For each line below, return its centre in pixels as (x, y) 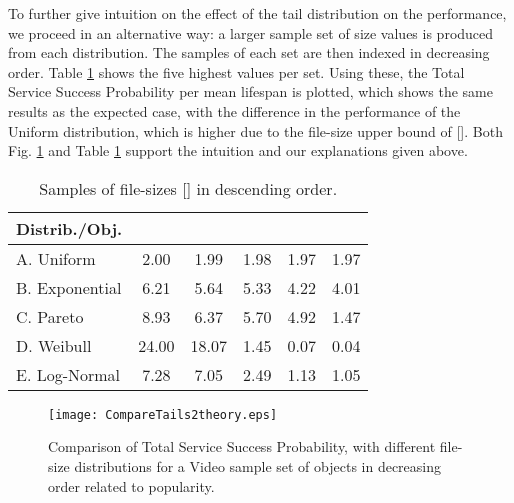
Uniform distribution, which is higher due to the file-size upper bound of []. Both (255, 130)
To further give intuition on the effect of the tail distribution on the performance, (257, 13)
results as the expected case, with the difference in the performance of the (234, 110)
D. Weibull (54, 345)
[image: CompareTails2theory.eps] (163, 414)
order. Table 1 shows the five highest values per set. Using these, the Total (236, 71)
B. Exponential (69, 287)
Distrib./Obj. (69, 228)
